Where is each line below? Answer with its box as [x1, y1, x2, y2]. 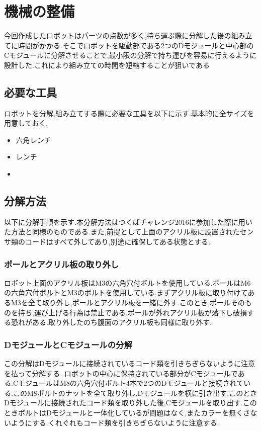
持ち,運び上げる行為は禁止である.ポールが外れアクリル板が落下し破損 [18, 307, 247, 317]
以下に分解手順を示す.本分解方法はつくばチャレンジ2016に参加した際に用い [4, 216, 252, 227]
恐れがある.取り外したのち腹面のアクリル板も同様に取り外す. [11, 317, 212, 327]
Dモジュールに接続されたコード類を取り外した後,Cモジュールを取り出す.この [4, 397, 257, 408]
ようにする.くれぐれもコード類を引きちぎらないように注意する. [11, 417, 219, 427]
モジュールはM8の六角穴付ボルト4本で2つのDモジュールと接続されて [18, 378, 244, 388]
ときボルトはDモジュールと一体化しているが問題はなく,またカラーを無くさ [4, 407, 250, 418]
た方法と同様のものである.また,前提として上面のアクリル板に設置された [4, 226, 240, 237]
